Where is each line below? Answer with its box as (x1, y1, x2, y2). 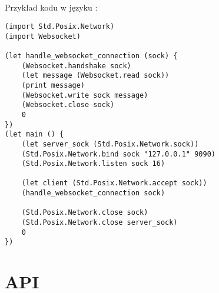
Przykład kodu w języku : (5, 1, 98, 14)
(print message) (21, 81, 85, 89)
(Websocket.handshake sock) (21, 61, 131, 70)
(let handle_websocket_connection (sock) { (5, 51, 178, 60)
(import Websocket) (5, 32, 81, 41)
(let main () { (5, 130, 64, 139)
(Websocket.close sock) (21, 101, 115, 109)
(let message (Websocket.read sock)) (21, 71, 170, 80)
